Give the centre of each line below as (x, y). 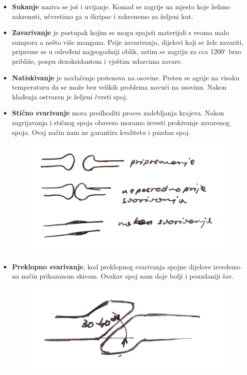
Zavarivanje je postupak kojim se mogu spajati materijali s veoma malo (120, 32)
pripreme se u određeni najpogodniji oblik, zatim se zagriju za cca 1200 (118, 51)
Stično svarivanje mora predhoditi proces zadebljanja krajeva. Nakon (118, 113)
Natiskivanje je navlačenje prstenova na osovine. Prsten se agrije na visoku (126, 77)
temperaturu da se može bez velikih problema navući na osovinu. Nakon (119, 87)
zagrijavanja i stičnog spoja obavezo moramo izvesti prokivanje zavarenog (121, 122)
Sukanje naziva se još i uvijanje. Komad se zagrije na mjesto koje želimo (121, 6)
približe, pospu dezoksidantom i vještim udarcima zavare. (97, 61)
